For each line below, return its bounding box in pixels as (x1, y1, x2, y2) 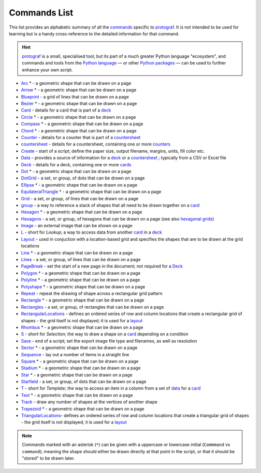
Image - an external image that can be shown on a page (21, 223, 132, 229)
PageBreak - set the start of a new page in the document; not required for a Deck (21, 263, 183, 269)
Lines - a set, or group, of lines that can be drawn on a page (21, 257, 141, 263)
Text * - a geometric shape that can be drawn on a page (21, 392, 133, 398)
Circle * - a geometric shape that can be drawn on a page (21, 114, 136, 120)
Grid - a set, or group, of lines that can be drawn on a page (21, 195, 139, 201)
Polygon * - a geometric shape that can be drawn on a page (21, 270, 141, 276)
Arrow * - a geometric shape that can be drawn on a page (21, 87, 137, 93)
